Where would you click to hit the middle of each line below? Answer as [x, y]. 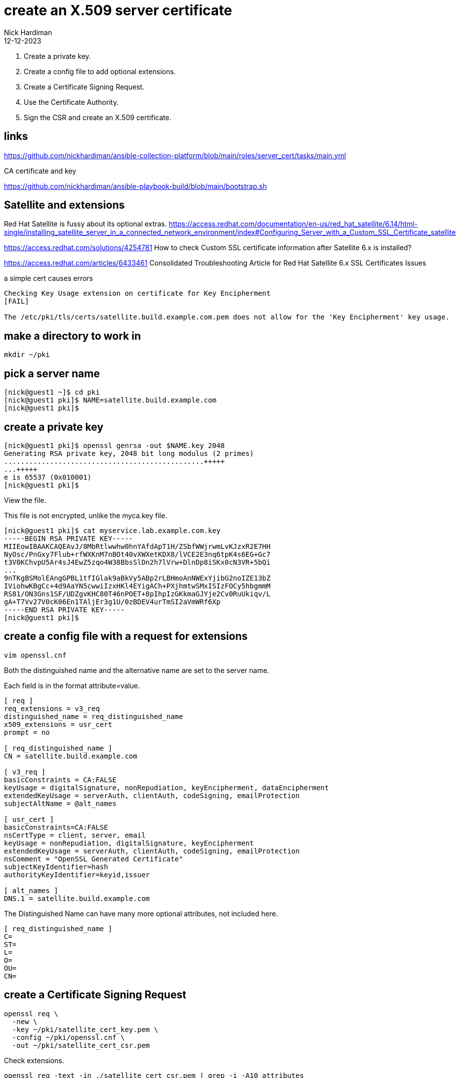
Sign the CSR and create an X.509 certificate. [98, 117]
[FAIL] [17, 301]
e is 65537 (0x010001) [48, 477]
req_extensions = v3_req [52, 708]
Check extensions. [34, 1060]
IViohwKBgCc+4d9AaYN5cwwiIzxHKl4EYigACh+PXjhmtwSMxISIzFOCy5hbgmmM [137, 586]
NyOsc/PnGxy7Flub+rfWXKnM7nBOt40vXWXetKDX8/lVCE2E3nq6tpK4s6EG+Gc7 [137, 554]
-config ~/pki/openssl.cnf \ [68, 1037]
